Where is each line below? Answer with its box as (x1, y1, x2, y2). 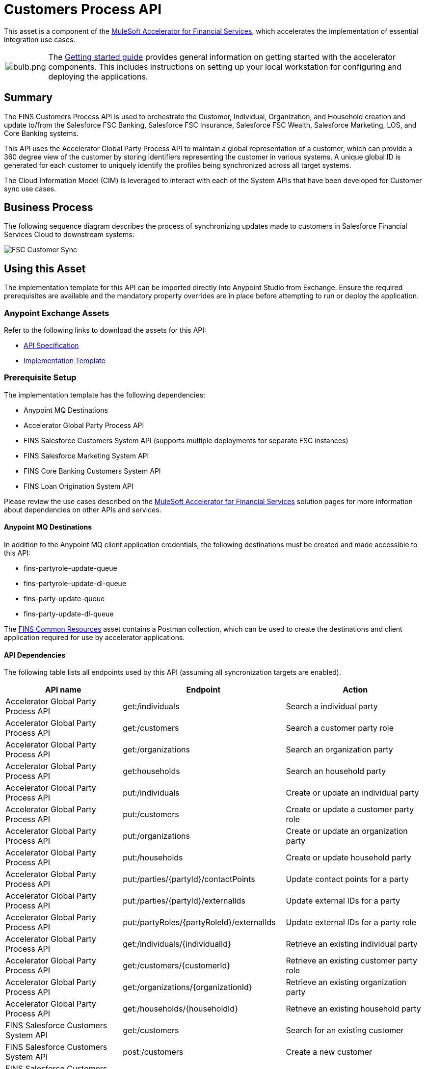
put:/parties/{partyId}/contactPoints (123, 874, 255, 884)
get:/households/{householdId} (123, 1004, 238, 1014)
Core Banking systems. (4, 129, 79, 137)
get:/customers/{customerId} (123, 961, 231, 971)
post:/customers (123, 1047, 184, 1057)
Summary (4, 91, 53, 104)
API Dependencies (4, 650, 66, 659)
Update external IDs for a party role (286, 917, 417, 928)
